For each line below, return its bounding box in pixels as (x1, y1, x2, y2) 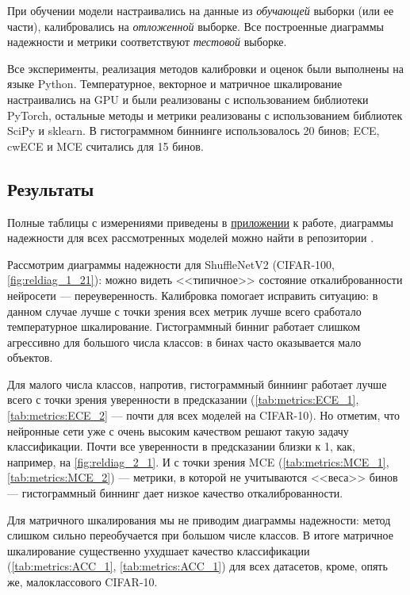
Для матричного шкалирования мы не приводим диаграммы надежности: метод (7, 511, 391, 528)
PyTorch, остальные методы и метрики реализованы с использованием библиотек (7, 106, 403, 123)
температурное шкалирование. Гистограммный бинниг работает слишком (7, 318, 361, 335)
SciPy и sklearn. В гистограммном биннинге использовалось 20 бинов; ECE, (7, 122, 380, 139)
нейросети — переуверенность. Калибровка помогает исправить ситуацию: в (7, 286, 378, 303)
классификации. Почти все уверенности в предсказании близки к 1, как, (7, 438, 356, 455)
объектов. (7, 349, 53, 366)
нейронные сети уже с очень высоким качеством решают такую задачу (7, 422, 349, 439)
